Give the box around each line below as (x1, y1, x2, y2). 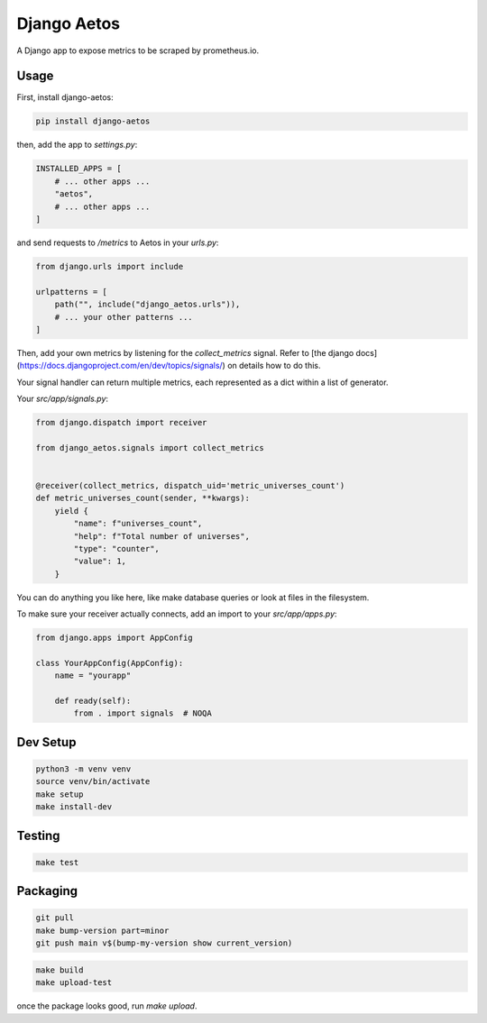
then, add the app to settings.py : (16, 140, 138, 151)
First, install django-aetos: (16, 92, 114, 103)
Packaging (16, 883, 78, 899)
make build (35, 964, 84, 975)
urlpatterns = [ (35, 287, 108, 297)
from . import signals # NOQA (73, 708, 212, 718)
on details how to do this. (226, 361, 321, 371)
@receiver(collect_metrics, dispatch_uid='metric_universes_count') (35, 480, 345, 490)
